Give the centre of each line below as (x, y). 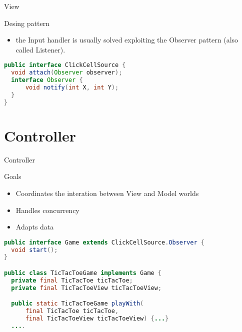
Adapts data (35, 227)
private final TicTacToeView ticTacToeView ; (86, 288)
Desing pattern (27, 23)
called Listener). (40, 49)
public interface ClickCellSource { (65, 65)
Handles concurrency (47, 210)
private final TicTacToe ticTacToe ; (72, 280)
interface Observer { (47, 80)
